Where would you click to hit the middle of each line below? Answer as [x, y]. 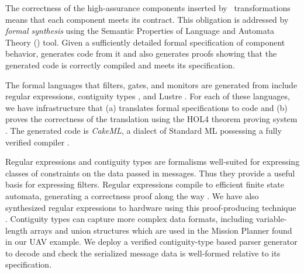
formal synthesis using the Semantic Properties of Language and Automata [140, 31]
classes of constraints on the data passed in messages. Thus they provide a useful [150, 173]
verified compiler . [37, 142]
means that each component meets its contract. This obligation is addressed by [147, 19]
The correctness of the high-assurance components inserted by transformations [148, 8]
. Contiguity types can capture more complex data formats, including [129, 219]
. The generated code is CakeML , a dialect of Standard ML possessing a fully [144, 130]
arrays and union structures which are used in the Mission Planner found [161, 230]
